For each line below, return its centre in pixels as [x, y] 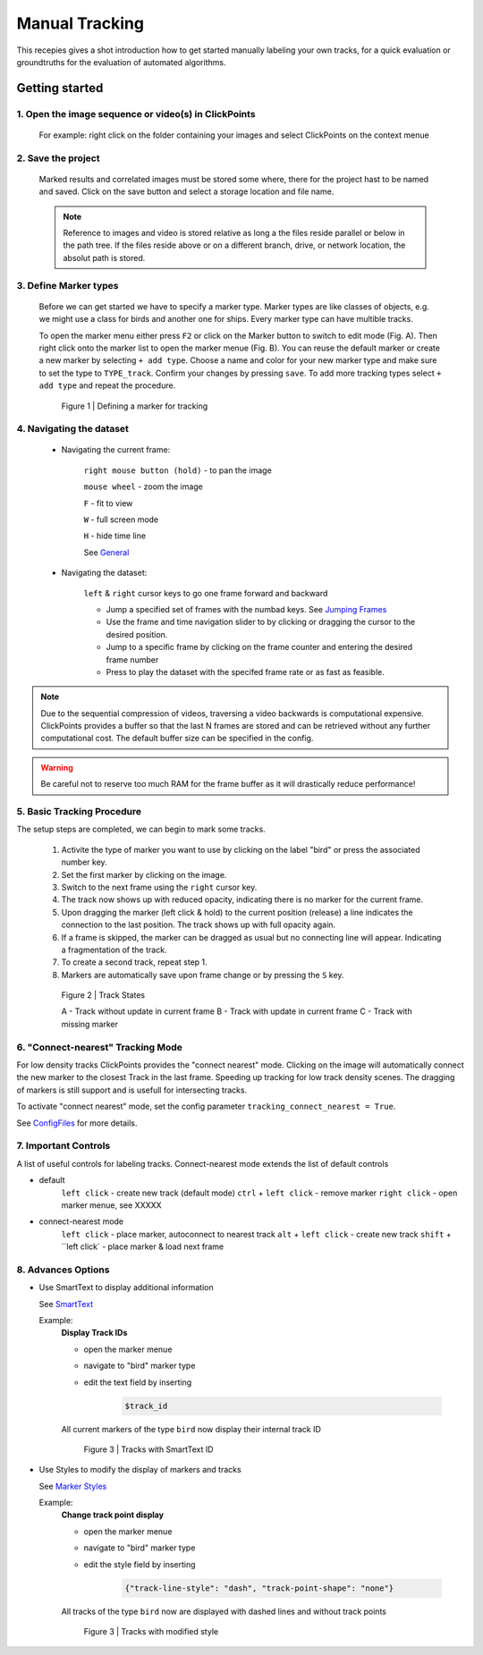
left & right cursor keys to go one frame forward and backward [206, 593]
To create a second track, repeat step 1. [134, 962]
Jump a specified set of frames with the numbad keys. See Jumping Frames [246, 609]
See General [106, 552]
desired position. [137, 634]
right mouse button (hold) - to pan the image [178, 470]
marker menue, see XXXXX [111, 1205]
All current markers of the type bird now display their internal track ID [191, 1429]
